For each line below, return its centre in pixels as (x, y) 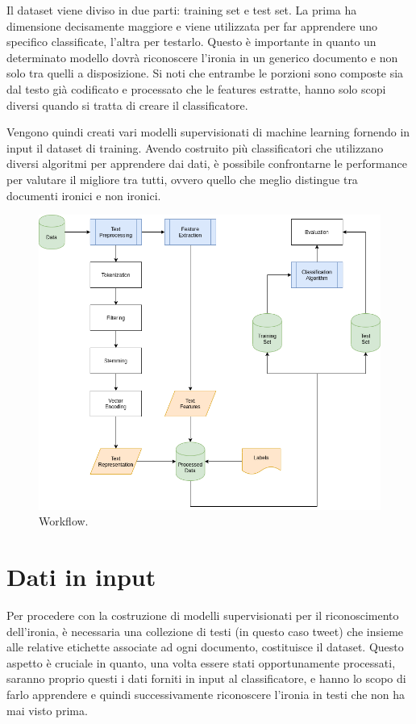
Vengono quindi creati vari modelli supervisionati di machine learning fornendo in (208, 132)
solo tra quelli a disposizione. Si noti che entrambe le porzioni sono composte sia (205, 73)
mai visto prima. (47, 710)
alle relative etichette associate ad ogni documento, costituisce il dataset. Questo (205, 647)
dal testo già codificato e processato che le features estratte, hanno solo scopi (196, 88)
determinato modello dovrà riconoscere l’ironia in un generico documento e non (202, 57)
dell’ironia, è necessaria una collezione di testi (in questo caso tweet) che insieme (205, 631)
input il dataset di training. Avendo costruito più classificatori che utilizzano (195, 147)
